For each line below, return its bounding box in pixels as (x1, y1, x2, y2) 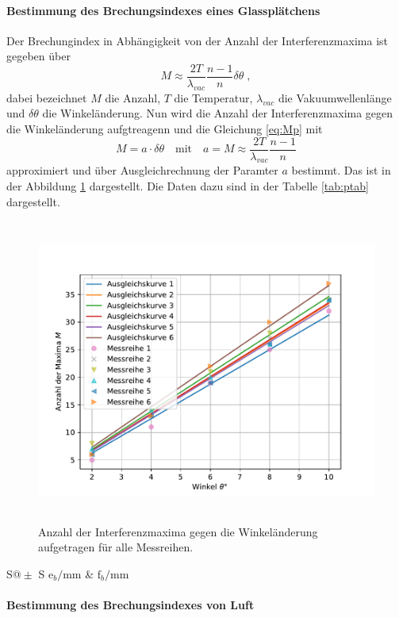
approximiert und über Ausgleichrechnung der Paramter (6, 162, 278, 178)
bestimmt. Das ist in (291, 162, 391, 178)
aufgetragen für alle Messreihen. (38, 539, 194, 555)
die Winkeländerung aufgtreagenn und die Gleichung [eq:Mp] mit (6, 121, 323, 137)
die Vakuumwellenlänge (278, 89, 392, 106)
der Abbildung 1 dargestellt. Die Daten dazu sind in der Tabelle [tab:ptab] (6, 178, 369, 194)
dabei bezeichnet (6, 89, 87, 106)
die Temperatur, (174, 89, 253, 106)
